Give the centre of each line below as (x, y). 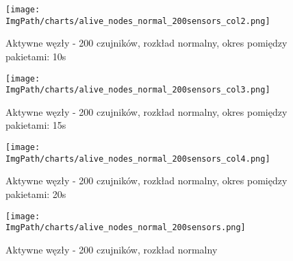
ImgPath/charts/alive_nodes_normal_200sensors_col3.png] (138, 90)
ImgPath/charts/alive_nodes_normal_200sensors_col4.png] (138, 159)
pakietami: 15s (36, 125)
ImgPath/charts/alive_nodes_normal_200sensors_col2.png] (138, 21)
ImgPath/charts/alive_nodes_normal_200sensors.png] (126, 228)
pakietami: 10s (36, 56)
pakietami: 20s (36, 194)
